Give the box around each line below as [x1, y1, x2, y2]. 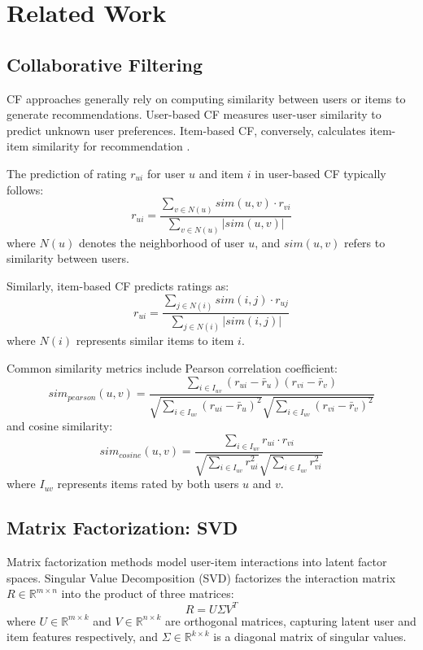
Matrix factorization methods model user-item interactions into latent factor [7, 553, 387, 570]
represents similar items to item [76, 332, 234, 349]
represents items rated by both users [57, 475, 239, 492]
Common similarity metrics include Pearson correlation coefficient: [7, 360, 338, 377]
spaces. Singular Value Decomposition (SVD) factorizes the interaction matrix [7, 569, 396, 586]
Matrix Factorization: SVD [7, 515, 238, 540]
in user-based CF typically [255, 164, 386, 181]
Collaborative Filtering [7, 51, 203, 76]
